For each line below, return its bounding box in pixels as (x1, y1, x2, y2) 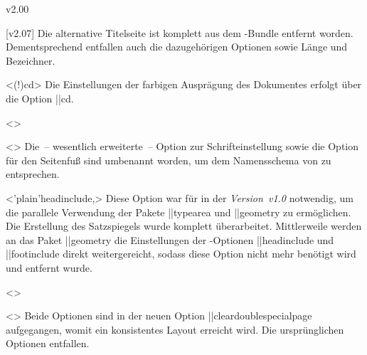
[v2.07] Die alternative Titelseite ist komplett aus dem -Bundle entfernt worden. (6, 25, 353, 40)
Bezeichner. (6, 53, 55, 68)
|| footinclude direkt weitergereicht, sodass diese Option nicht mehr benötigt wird (6, 246, 356, 261)
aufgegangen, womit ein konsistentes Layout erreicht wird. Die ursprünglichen (6, 322, 344, 337)
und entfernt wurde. (6, 260, 92, 275)
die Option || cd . (6, 90, 74, 105)
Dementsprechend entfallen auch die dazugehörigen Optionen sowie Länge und (6, 39, 348, 54)
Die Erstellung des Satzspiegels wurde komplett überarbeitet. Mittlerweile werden (6, 218, 362, 233)
